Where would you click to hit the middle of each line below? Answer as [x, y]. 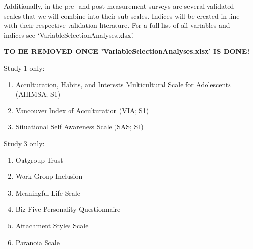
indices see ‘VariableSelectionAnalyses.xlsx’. [69, 35]
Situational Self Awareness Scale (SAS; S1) [80, 127]
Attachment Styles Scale [52, 225]
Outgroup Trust [39, 160]
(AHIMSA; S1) [38, 94]
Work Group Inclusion [49, 176]
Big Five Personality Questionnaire [68, 209]
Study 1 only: [24, 67]
